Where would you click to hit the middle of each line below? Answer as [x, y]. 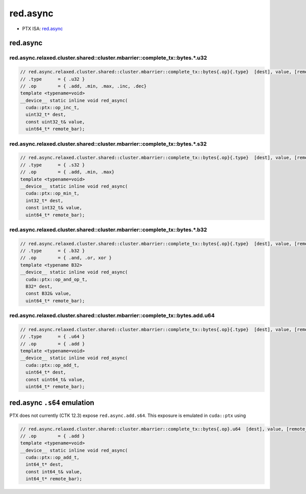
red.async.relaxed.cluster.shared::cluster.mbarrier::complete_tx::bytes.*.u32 [108, 58]
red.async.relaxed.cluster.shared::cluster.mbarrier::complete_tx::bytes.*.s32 [108, 144]
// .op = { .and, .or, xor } [66, 258]
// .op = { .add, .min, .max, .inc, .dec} [83, 86]
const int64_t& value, [54, 472]
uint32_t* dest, [46, 115]
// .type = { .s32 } [53, 165]
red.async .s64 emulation [52, 403]
